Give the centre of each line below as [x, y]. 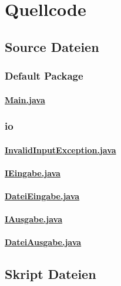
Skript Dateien [51, 274]
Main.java [25, 99]
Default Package [44, 76]
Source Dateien [52, 46]
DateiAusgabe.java [43, 242]
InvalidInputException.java [60, 149]
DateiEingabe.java [42, 196]
